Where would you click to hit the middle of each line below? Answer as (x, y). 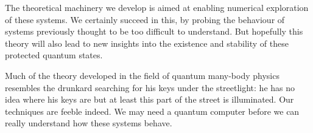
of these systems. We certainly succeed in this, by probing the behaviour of (145, 19)
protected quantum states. (54, 55)
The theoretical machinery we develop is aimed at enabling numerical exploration (157, 7)
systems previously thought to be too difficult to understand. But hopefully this (154, 31)
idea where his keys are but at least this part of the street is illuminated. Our (149, 99)
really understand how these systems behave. (89, 123)
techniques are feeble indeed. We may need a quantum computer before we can (152, 111)
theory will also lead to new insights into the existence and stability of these (147, 43)
